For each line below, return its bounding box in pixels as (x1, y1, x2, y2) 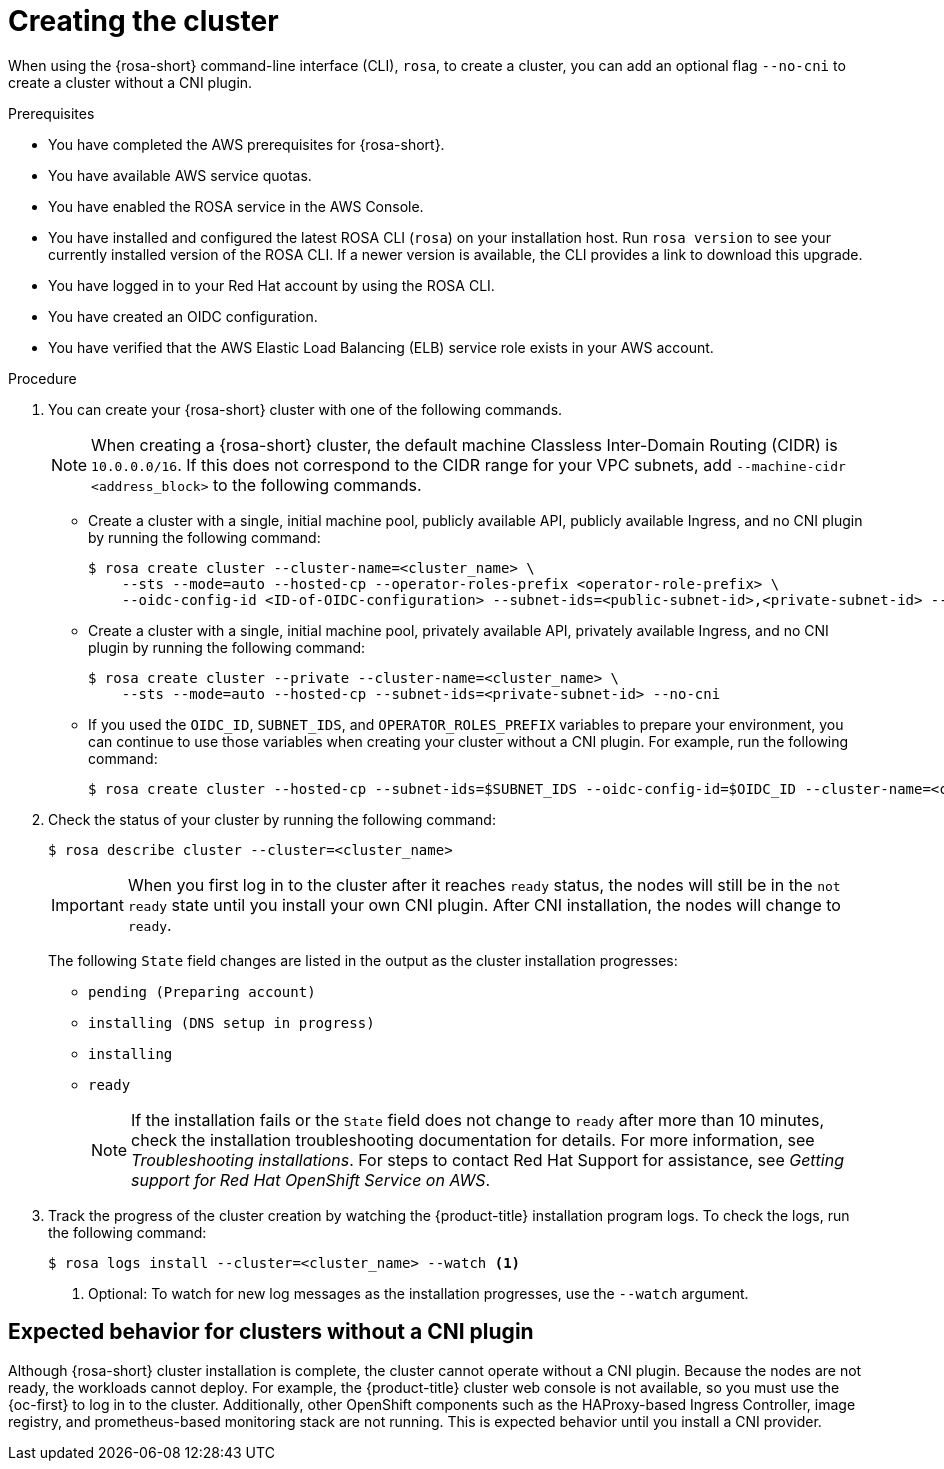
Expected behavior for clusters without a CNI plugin (8, 1319, 534, 1345)
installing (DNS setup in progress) (88, 1014, 375, 1031)
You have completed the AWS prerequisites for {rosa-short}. (48, 135, 445, 153)
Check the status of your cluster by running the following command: (48, 810, 496, 828)
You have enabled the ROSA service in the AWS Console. (48, 197, 424, 215)
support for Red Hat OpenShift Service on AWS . (131, 1169, 491, 1190)
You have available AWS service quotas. (48, 166, 312, 184)
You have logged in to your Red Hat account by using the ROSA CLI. (48, 276, 495, 294)
